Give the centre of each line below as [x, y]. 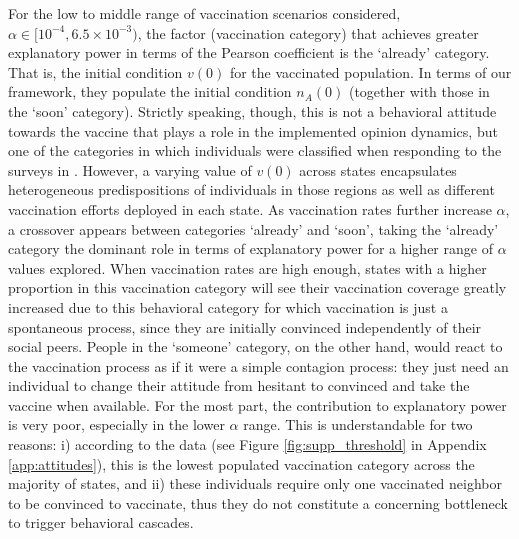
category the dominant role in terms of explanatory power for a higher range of [250, 248]
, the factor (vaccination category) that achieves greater [308, 32]
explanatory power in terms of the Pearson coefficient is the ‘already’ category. [249, 52]
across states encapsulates [378, 169]
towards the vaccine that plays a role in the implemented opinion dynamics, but [253, 130]
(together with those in [419, 91]
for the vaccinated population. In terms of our [370, 71]
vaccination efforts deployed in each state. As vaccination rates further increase [250, 208]
